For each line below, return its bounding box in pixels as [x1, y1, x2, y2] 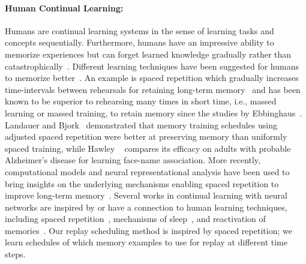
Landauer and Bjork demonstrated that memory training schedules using [5, 118, 277, 131]
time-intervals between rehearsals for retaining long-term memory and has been [5, 83, 301, 95]
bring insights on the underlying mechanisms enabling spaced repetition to [5, 177, 279, 190]
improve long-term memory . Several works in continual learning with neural [5, 189, 287, 202]
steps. [5, 248, 26, 260]
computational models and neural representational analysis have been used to [5, 165, 290, 178]
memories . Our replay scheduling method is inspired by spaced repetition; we [5, 224, 292, 236]
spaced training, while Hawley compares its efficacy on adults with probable [5, 142, 291, 154]
